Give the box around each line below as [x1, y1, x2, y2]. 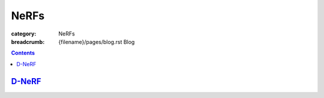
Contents [11, 49, 35, 57]
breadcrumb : [11, 38, 45, 45]
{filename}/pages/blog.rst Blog [58, 38, 135, 45]
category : [11, 30, 37, 37]
